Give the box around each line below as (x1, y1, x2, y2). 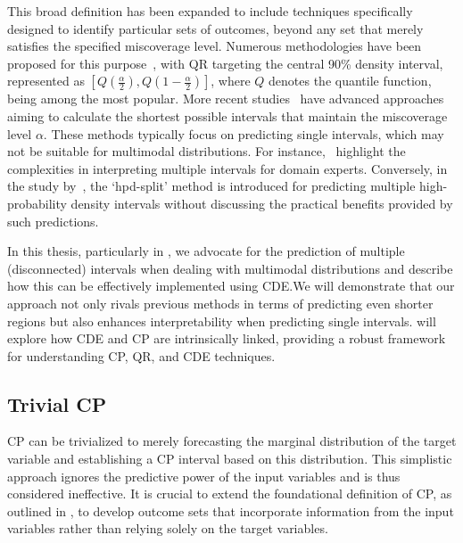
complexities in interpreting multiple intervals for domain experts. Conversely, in (7, 159, 448, 177)
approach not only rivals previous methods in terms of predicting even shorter (7, 293, 434, 312)
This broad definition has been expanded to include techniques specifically (7, 2, 413, 20)
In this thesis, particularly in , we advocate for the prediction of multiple (7, 242, 405, 260)
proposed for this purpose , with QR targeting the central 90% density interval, (7, 53, 443, 72)
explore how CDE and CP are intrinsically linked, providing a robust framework (7, 329, 446, 348)
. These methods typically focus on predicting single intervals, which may (43, 124, 444, 143)
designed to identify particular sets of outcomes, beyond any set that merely (7, 19, 424, 37)
